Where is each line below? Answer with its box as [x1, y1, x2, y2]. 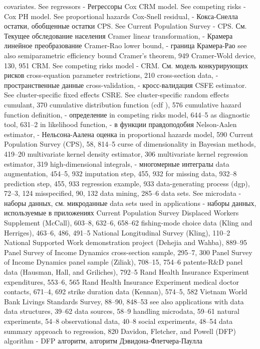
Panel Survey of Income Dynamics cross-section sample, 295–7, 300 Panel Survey [4, 247, 252, 257]
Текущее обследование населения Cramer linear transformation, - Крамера [4, 30, 233, 41]
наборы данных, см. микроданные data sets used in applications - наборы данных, [4, 197, 256, 208]
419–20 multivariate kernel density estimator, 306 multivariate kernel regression [4, 148, 248, 159]
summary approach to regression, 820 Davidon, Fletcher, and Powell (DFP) [4, 325, 236, 336]
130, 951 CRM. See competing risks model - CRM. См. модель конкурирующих [4, 60, 248, 70]
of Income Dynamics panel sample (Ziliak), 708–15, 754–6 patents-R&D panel [4, 257, 243, 267]
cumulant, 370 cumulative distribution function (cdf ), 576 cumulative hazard [4, 99, 241, 109]
